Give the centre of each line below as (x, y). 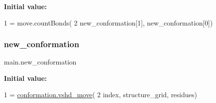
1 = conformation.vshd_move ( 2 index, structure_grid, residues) (100, 94)
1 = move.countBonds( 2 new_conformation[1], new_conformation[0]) (108, 22)
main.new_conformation (40, 62)
